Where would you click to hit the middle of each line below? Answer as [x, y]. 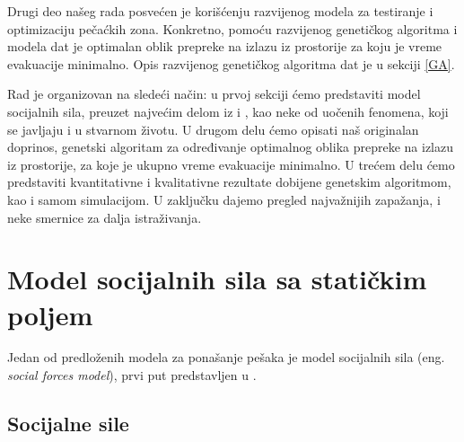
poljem [50, 314]
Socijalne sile [68, 424]
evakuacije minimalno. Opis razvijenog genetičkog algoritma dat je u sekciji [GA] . [231, 63]
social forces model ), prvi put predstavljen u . [132, 375]
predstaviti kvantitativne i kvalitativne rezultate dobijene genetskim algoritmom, [229, 182]
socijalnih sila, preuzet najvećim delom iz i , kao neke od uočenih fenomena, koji [228, 111]
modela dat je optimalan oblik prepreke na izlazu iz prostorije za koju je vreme [225, 46]
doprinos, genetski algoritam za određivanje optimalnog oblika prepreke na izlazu [230, 147]
